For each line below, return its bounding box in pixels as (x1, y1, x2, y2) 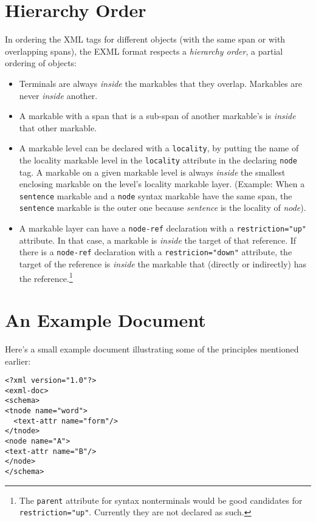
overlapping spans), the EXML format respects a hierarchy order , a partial (5, 44, 283, 57)
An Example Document (5, 307, 206, 332)
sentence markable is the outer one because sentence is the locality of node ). (19, 201, 306, 214)
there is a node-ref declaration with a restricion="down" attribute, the (19, 246, 292, 258)
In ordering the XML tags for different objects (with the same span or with (5, 33, 286, 46)
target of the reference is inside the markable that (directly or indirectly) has (19, 258, 306, 270)
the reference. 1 (19, 270, 73, 284)
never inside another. (19, 89, 98, 101)
